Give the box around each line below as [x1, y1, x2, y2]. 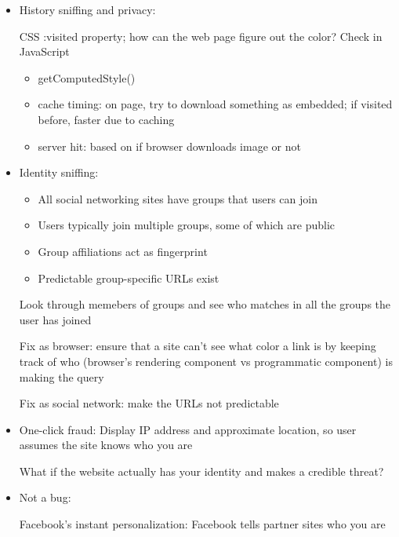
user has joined [19, 311, 92, 327]
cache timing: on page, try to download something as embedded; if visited [38, 96, 393, 112]
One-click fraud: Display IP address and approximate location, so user [19, 421, 357, 437]
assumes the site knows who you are [19, 437, 193, 453]
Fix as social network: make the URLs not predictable [19, 395, 279, 411]
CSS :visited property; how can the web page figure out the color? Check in [19, 27, 383, 44]
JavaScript [19, 43, 70, 60]
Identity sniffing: [19, 164, 99, 181]
